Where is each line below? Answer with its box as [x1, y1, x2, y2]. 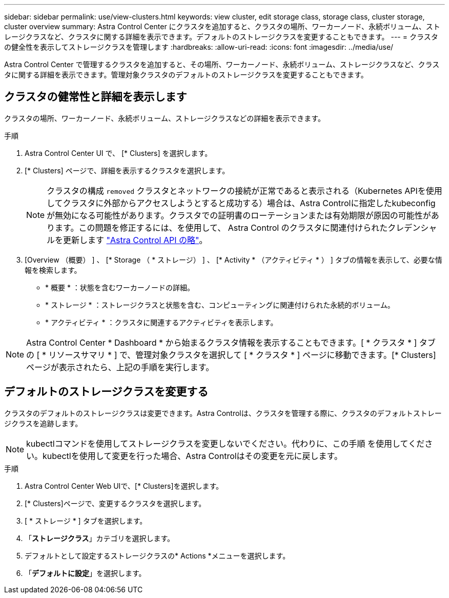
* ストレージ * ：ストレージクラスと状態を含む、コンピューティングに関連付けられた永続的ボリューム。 [45, 300, 395, 309]
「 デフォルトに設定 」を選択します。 [25, 568, 146, 577]
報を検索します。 [25, 265, 81, 274]
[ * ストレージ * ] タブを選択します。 [25, 516, 147, 525]
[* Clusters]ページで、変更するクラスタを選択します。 [25, 499, 206, 508]
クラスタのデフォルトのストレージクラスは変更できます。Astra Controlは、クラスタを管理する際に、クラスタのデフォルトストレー [4, 408, 442, 417]
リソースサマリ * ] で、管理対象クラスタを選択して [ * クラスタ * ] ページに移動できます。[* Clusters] [48, 349, 436, 360]
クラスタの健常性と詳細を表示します [4, 90, 187, 104]
